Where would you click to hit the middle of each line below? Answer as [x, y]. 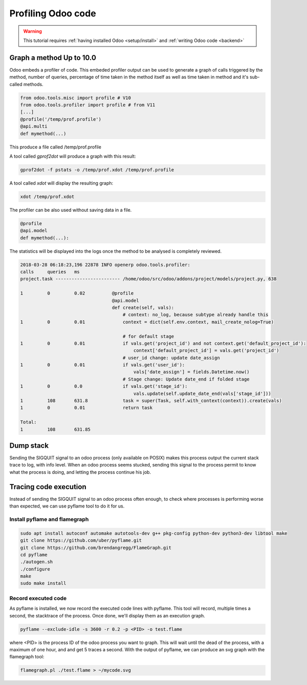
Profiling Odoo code [53, 13]
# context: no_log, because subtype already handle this [195, 315]
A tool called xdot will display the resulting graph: [61, 183]
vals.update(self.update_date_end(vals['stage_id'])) [202, 393]
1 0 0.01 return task [86, 408]
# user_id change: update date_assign [171, 358]
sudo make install [43, 583]
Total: [28, 422]
